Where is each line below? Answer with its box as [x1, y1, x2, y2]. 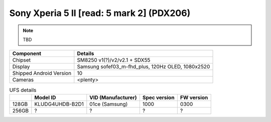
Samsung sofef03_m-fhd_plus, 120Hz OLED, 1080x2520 [77, 63, 210, 70]
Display [12, 63, 30, 70]
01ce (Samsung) [89, 100, 128, 107]
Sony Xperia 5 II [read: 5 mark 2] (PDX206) [9, 7, 191, 18]
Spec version [142, 94, 175, 101]
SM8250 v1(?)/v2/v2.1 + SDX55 [77, 56, 151, 63]
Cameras [12, 76, 34, 83]
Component [12, 50, 42, 57]
